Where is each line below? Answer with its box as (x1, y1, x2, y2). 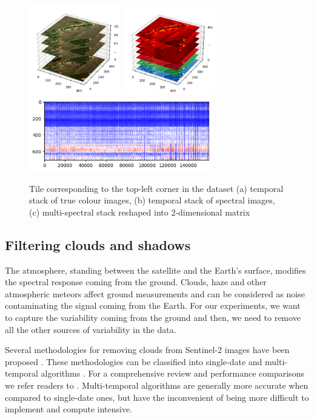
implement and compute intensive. (5, 403, 133, 415)
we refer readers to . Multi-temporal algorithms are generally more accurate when (5, 379, 309, 392)
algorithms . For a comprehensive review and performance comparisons (41, 367, 304, 380)
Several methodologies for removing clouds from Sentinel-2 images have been (5, 343, 290, 356)
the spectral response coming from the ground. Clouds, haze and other (5, 275, 267, 288)
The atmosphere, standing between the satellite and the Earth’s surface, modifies (5, 263, 306, 276)
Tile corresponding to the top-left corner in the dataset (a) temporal (29, 182, 284, 194)
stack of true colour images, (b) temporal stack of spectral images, (29, 194, 275, 206)
